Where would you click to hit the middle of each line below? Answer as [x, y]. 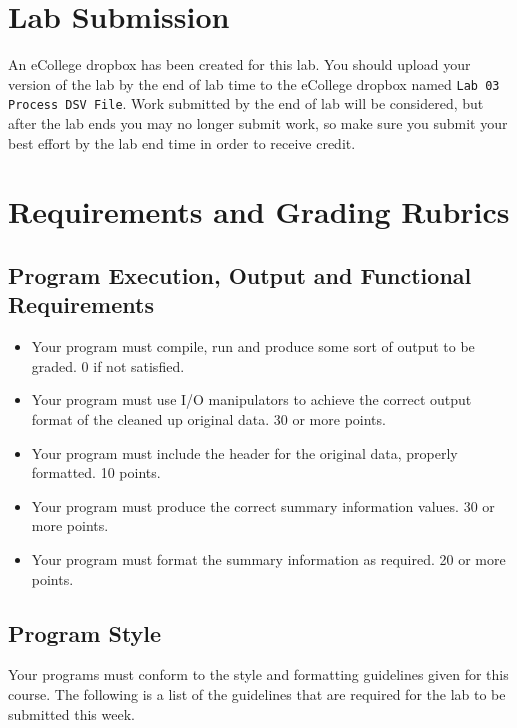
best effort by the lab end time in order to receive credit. [182, 142]
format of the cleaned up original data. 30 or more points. [208, 418]
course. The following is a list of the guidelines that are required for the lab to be [257, 693]
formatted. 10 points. [96, 472]
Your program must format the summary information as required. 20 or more [268, 558]
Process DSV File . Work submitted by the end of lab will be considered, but [246, 103]
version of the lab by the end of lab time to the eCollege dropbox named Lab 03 [254, 83]
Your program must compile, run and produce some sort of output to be [253, 346]
